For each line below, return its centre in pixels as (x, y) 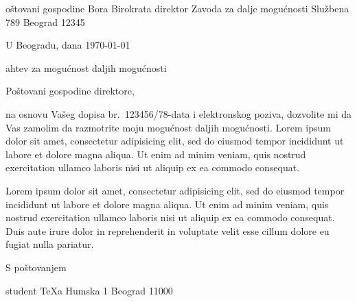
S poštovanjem (36, 267)
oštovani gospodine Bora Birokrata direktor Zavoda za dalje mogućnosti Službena (177, 8)
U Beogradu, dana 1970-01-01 (68, 45)
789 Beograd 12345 (45, 22)
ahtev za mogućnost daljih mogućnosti (86, 67)
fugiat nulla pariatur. (50, 244)
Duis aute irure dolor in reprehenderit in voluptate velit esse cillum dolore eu (168, 230)
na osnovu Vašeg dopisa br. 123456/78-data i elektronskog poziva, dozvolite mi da (178, 113)
